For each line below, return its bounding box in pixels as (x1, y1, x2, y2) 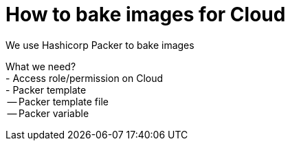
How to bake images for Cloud (5, 3, 286, 26)
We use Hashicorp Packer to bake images (5, 39, 194, 51)
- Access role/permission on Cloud (5, 72, 164, 84)
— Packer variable (7, 107, 89, 119)
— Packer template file (7, 95, 109, 107)
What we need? (5, 60, 76, 72)
